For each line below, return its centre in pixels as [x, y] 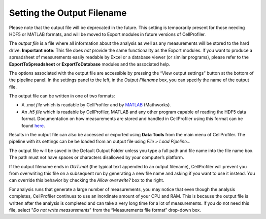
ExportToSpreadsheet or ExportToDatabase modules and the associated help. [90, 64]
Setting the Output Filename [68, 13]
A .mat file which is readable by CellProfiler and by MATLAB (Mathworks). [96, 105]
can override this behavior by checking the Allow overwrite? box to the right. [87, 180]
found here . [33, 125]
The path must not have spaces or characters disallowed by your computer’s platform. [97, 157]
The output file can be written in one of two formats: [62, 96]
